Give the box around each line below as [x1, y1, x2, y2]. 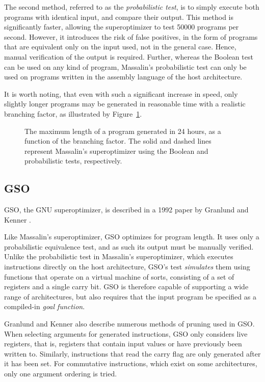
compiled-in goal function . [4, 301, 85, 312]
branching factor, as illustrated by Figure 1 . [4, 108, 142, 119]
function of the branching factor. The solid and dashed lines [24, 135, 211, 146]
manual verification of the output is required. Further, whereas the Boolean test [4, 51, 253, 62]
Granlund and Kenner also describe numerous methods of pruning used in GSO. [4, 318, 255, 329]
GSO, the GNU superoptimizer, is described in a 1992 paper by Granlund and [4, 204, 249, 215]
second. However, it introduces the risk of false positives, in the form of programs [4, 31, 258, 42]
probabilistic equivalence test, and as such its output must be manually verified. [4, 241, 254, 252]
